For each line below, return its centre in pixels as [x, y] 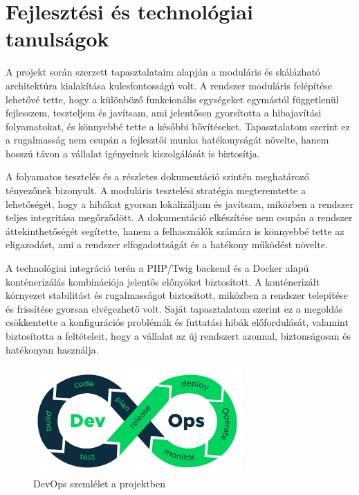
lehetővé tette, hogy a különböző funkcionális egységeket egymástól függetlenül [172, 99]
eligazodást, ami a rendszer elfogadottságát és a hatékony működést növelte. [167, 244]
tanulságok [57, 38]
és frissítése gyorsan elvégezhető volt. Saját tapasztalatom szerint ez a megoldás [174, 308]
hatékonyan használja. [52, 349]
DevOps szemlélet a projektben [99, 484]
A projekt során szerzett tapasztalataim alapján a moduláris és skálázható [163, 72]
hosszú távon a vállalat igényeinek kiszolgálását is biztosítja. [133, 153]
